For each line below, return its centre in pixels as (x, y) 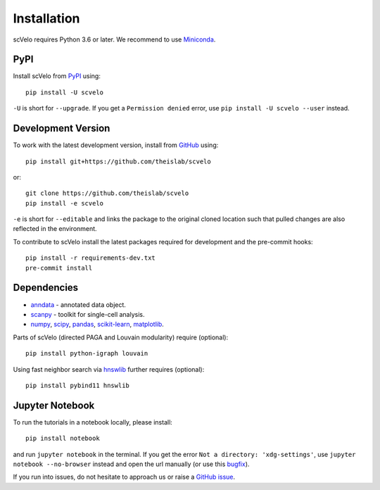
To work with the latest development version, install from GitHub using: (116, 145)
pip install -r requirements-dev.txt (91, 258)
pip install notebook (63, 439)
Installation (46, 18)
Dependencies (46, 288)
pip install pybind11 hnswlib (78, 385)
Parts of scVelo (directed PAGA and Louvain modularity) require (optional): (121, 337)
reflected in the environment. (55, 229)
